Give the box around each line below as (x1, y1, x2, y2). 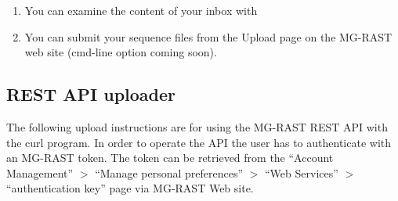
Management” (6, 164, 74, 181)
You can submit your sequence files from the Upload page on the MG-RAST (24, 28, 393, 45)
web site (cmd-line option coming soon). (24, 44, 217, 60)
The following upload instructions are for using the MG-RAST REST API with (6, 118, 388, 135)
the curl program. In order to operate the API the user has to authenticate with (6, 134, 392, 150)
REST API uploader (6, 82, 176, 106)
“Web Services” (265, 164, 338, 181)
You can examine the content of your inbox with (24, 2, 258, 18)
